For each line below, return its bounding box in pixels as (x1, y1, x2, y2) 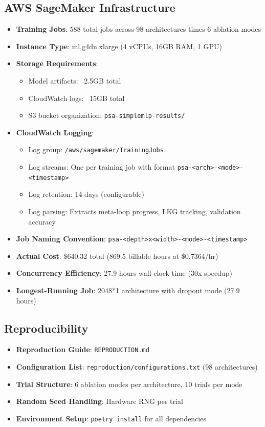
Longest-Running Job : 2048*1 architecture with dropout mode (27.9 (16, 285, 240, 296)
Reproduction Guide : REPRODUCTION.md (16, 344, 149, 355)
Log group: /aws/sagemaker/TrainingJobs (28, 144, 164, 155)
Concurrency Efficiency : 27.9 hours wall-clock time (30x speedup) (16, 268, 232, 278)
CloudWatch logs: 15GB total (28, 92, 125, 103)
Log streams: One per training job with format (28, 161, 175, 172)
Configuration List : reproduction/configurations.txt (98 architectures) (16, 361, 258, 372)
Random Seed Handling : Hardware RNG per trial (16, 396, 183, 406)
